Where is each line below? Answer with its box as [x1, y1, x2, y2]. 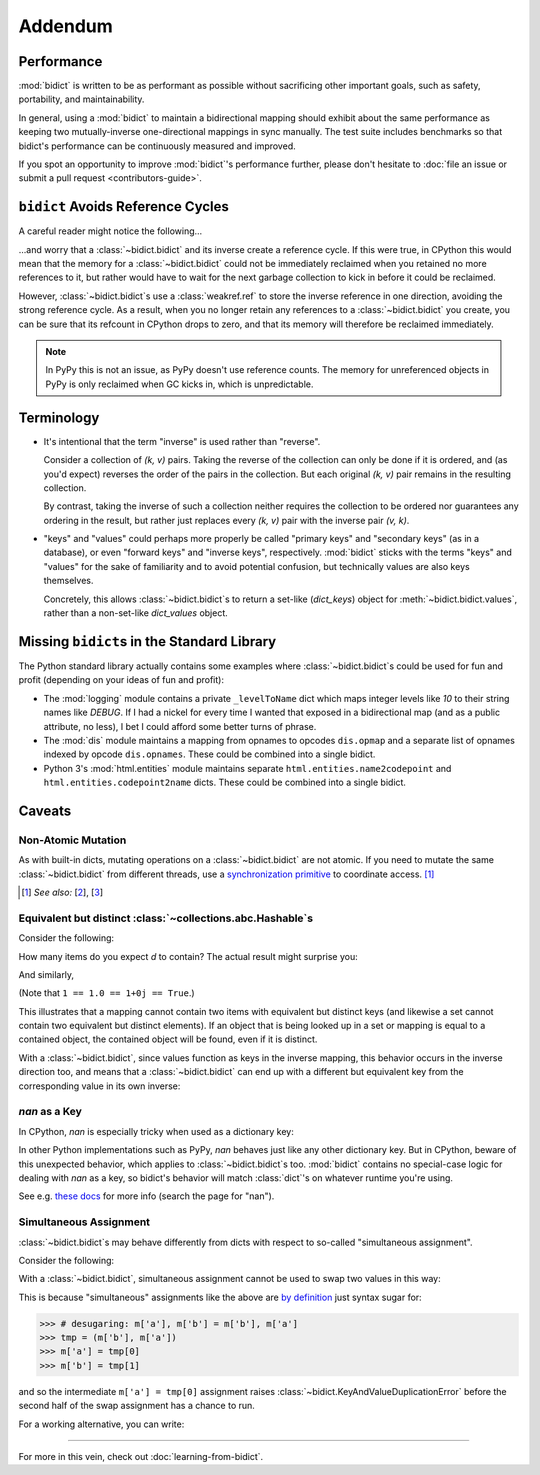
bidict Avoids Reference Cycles [18, 198, 230, 215]
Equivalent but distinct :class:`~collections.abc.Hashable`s [18, 911, 314, 925]
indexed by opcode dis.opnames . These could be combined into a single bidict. [43, 748, 376, 760]
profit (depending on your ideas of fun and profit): [18, 674, 225, 686]
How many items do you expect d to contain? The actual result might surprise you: [18, 950, 359, 962]
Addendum [18, 15, 114, 37]
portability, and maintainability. [18, 93, 145, 105]
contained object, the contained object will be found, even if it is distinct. [18, 1033, 318, 1045]
